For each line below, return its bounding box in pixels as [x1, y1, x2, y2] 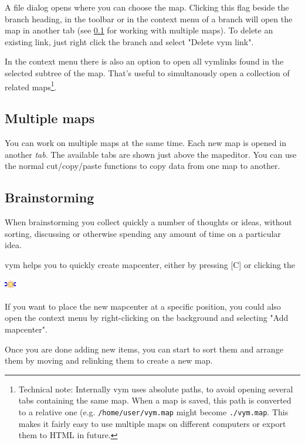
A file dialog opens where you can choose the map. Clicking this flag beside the [5, 1, 289, 13]
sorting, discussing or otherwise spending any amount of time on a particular [5, 227, 281, 239]
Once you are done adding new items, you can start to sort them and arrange [5, 343, 283, 355]
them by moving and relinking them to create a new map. [5, 354, 213, 367]
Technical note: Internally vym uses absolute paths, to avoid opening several [18, 382, 293, 395]
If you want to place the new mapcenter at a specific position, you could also [5, 300, 281, 312]
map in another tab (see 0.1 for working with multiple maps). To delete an [5, 24, 273, 36]
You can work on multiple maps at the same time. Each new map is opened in [5, 137, 286, 149]
